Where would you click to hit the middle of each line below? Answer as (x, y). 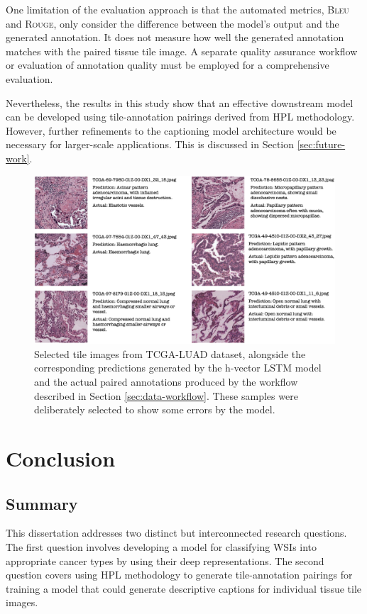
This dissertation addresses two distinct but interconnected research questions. (176, 533)
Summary (42, 503)
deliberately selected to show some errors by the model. (155, 409)
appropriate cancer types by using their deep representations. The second (165, 560)
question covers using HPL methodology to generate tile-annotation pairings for (179, 575)
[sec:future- (321, 144)
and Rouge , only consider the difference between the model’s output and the (172, 23)
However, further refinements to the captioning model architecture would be (171, 130)
